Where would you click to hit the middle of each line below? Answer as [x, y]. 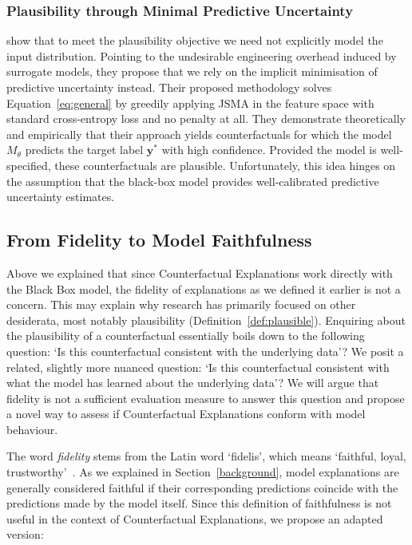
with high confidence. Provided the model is [269, 150]
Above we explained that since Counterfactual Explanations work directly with [200, 272]
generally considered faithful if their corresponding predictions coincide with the [202, 487]
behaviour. [32, 429]
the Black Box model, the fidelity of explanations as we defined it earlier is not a [204, 288]
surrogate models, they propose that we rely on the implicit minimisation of [192, 71]
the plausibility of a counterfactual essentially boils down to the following [186, 336]
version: [25, 534]
